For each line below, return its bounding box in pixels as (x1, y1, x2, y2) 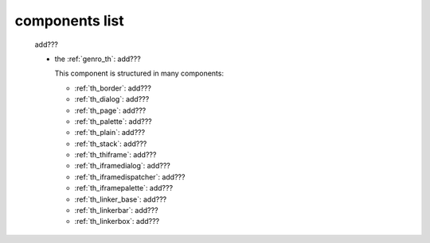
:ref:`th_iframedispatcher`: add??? (74, 172, 186, 182)
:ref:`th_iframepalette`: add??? (74, 183, 174, 193)
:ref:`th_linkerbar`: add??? (74, 206, 158, 215)
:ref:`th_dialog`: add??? (74, 94, 150, 104)
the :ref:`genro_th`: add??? (54, 54, 141, 64)
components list (14, 12, 125, 29)
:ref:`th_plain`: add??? (74, 128, 146, 137)
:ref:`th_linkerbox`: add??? (74, 217, 160, 226)
